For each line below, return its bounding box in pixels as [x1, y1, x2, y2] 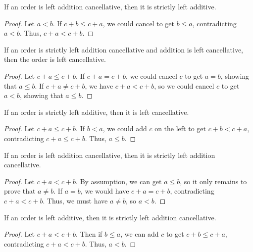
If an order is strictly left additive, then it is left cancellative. [4, 106, 189, 117]
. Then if [76, 229, 102, 239]
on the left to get [154, 123, 206, 134]
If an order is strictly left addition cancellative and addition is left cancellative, [4, 44, 243, 54]
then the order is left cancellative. [4, 54, 106, 64]
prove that [4, 186, 36, 196]
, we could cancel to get [102, 18, 174, 28]
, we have [85, 80, 113, 91]
